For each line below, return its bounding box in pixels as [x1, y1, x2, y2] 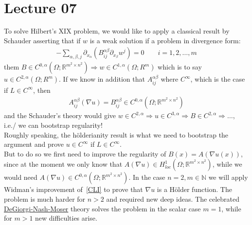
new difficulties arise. [35, 213, 97, 223]
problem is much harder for [4, 193, 86, 204]
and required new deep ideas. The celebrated [106, 193, 240, 204]
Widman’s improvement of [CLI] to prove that [4, 184, 143, 194]
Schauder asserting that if [4, 35, 81, 45]
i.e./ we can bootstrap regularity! [4, 120, 103, 130]
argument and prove [4, 139, 64, 149]
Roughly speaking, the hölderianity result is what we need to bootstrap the [4, 129, 229, 139]
